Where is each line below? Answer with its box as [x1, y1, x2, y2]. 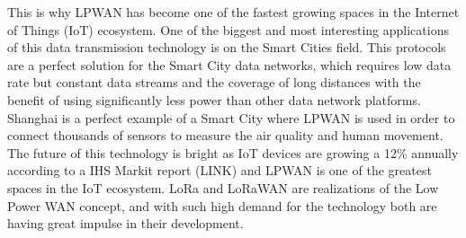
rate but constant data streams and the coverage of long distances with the [7, 73, 421, 92]
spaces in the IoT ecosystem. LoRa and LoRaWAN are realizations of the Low [7, 178, 439, 197]
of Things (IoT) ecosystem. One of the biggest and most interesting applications [7, 20, 449, 39]
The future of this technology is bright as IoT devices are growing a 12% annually [7, 143, 459, 162]
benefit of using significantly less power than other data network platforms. [7, 90, 421, 109]
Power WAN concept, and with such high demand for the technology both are [7, 196, 437, 215]
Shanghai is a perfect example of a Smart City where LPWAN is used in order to [7, 108, 455, 127]
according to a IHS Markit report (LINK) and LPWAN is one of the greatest [7, 161, 432, 180]
